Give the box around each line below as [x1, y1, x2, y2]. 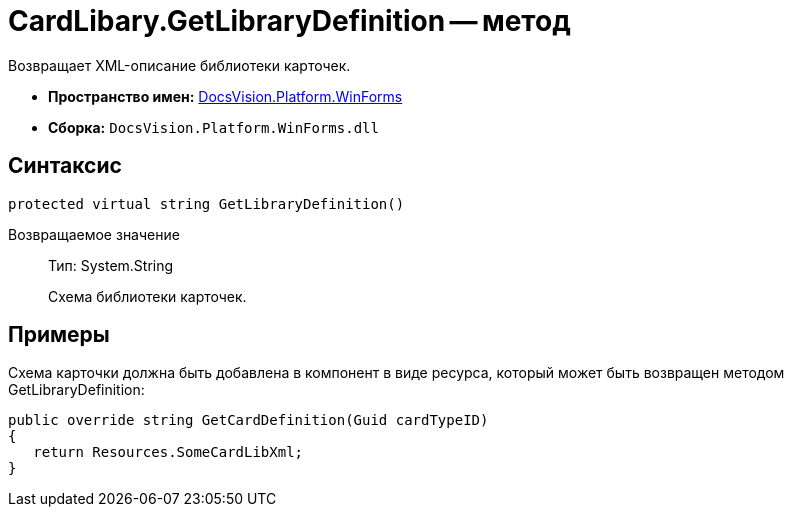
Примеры [8, 322, 110, 348]
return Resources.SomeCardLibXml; [33, 444, 304, 461]
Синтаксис [8, 153, 122, 179]
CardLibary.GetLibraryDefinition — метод [8, 4, 571, 38]
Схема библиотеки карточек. [48, 287, 247, 305]
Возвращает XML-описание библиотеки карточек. [8, 56, 351, 74]
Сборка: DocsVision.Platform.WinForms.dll [48, 118, 379, 136]
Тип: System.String [48, 256, 174, 274]
